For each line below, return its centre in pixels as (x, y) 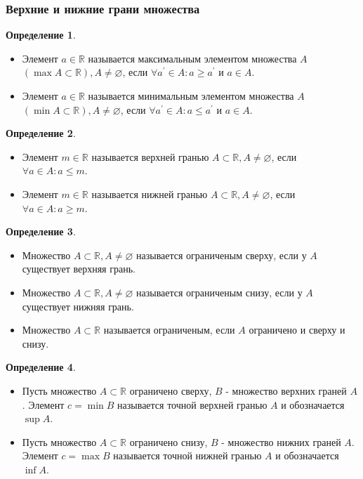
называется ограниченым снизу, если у (219, 292)
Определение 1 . (41, 35)
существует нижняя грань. (78, 306)
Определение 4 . (41, 367)
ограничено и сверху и (297, 330)
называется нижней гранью (150, 193)
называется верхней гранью (150, 156)
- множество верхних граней (286, 390)
